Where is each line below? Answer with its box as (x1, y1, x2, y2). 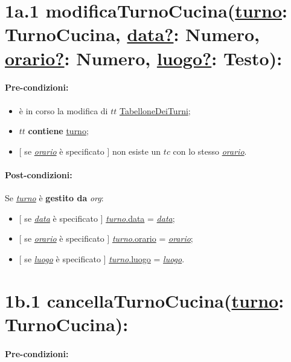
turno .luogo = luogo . (109, 252, 185, 265)
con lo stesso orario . (173, 144, 247, 157)
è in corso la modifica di (19, 104, 108, 117)
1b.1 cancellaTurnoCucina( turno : (5, 288, 284, 312)
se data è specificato (24, 212, 98, 224)
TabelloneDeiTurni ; (119, 104, 191, 117)
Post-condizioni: (5, 168, 72, 181)
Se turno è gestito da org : (5, 192, 104, 204)
